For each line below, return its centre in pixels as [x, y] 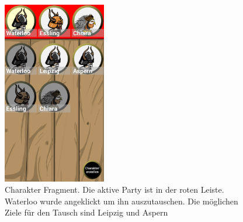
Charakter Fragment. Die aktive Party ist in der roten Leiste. [114, 189]
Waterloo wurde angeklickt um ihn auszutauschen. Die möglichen [121, 201]
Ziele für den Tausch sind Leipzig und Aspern [86, 212]
